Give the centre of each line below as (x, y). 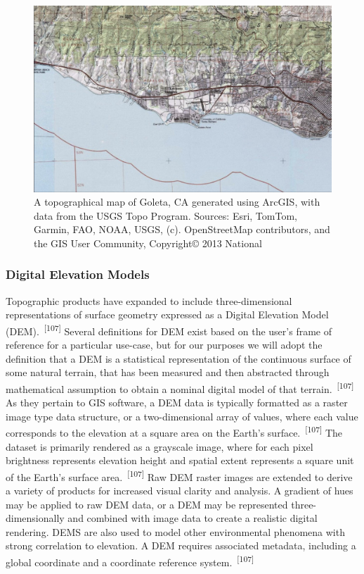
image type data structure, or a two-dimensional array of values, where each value (182, 416)
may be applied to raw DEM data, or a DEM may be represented (147, 504)
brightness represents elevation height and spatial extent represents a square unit (180, 460)
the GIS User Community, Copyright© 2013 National (148, 243)
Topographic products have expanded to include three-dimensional (149, 300)
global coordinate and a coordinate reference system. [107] (130, 561)
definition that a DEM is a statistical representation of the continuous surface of (178, 358)
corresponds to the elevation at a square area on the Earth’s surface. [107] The (174, 432)
